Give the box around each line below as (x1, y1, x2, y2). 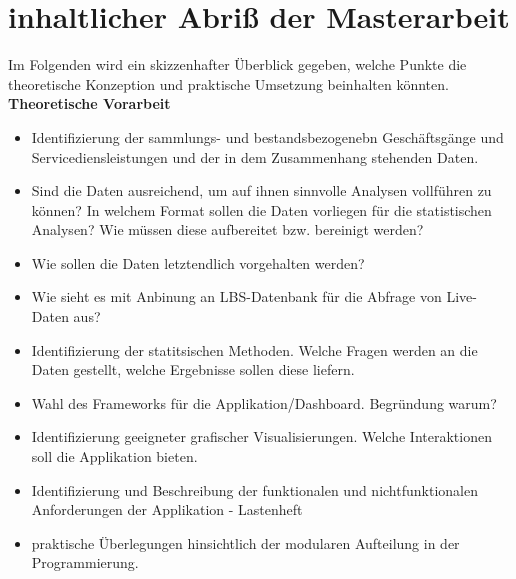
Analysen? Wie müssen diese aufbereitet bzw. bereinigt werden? (31, 219, 424, 240)
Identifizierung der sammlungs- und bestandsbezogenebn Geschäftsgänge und (31, 126, 504, 147)
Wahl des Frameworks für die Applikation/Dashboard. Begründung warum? (31, 392, 497, 413)
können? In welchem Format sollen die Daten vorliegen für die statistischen (31, 199, 492, 220)
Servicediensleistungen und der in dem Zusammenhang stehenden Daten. (31, 146, 479, 167)
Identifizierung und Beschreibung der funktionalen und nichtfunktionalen (31, 479, 478, 500)
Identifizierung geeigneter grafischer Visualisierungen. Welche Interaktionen (31, 426, 492, 447)
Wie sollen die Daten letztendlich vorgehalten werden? (31, 252, 365, 273)
